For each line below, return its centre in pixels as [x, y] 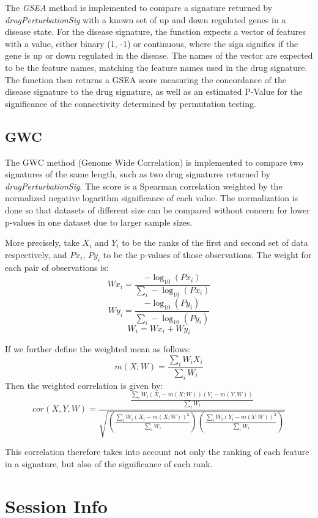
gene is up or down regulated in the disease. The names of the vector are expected [159, 55]
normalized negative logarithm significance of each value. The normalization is [151, 198]
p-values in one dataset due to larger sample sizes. [99, 222]
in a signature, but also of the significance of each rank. [109, 463]
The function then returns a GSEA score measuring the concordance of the [146, 79]
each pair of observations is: [57, 267]
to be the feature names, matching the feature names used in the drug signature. [156, 67]
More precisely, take [42, 242]
